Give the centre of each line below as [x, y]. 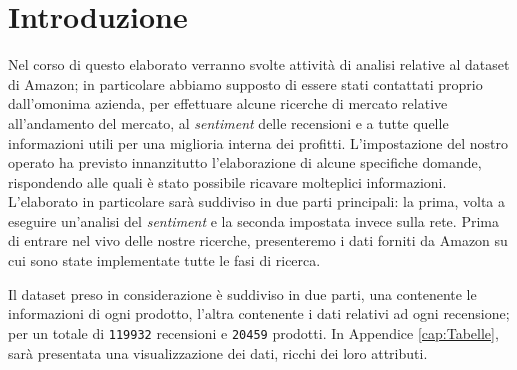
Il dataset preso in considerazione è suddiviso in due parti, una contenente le [242, 293]
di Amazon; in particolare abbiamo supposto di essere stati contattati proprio [245, 83]
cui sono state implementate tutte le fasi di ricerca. [164, 260]
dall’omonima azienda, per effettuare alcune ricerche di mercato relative [228, 103]
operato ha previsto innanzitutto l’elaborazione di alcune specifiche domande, [245, 162]
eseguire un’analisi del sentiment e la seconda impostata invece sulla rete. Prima [253, 220]
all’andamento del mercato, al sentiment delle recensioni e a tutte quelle [228, 122]
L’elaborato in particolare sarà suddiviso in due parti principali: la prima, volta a [256, 201]
